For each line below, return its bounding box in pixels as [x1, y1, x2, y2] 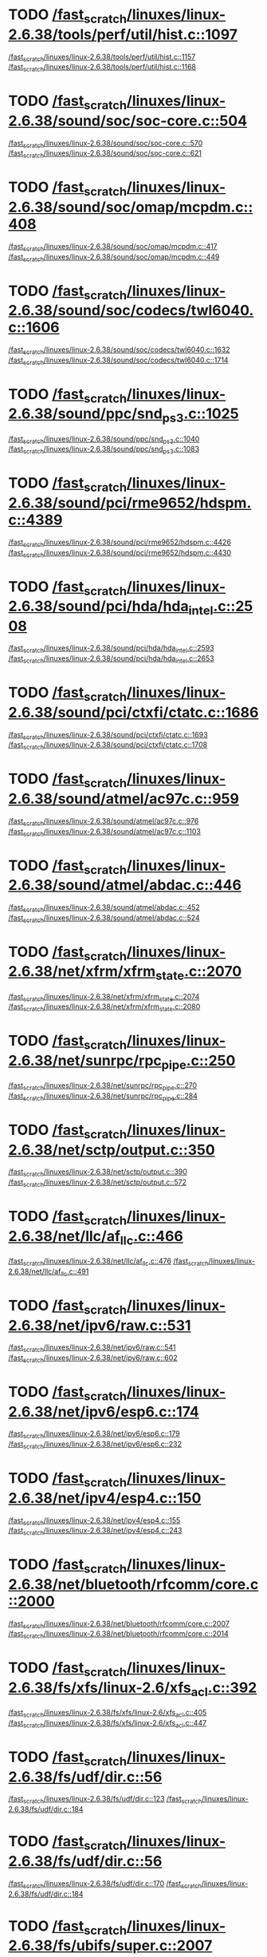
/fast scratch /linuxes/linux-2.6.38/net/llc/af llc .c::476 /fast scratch [8, 1256, 209, 1267]
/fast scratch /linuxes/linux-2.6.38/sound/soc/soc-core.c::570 [8, 138, 203, 149]
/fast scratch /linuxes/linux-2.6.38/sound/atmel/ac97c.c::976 [8, 816, 199, 828]
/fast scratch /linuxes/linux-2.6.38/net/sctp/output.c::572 [8, 1177, 187, 1188]
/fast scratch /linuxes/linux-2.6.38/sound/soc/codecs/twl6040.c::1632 [8, 345, 230, 356]
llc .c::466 [120, 1227, 183, 1248]
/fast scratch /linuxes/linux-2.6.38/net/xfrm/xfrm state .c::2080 [8, 1002, 201, 1014]
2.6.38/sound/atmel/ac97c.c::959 [8, 789, 239, 808]
